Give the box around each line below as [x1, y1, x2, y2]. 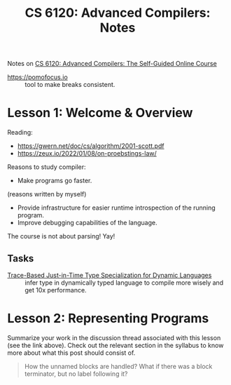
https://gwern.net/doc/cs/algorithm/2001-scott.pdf [17, 142, 164, 150]
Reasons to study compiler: [7, 163, 86, 171]
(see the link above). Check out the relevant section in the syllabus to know [7, 341, 224, 349]
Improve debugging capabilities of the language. [17, 219, 157, 227]
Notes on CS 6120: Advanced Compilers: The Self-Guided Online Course [7, 60, 217, 68]
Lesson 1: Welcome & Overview [7, 105, 193, 121]
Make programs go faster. [17, 177, 92, 185]
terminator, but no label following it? [24, 370, 128, 378]
